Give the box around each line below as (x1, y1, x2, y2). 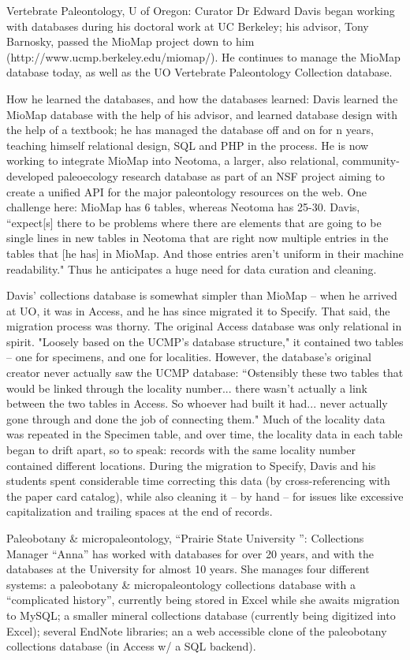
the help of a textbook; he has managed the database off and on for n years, (6, 121, 374, 138)
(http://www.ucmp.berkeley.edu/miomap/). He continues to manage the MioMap (6, 48, 401, 65)
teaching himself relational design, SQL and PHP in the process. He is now (6, 136, 369, 153)
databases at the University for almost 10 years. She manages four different (6, 561, 370, 577)
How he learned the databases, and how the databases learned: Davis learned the (6, 90, 398, 106)
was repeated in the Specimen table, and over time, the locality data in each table (6, 426, 403, 442)
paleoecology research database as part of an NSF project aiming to (57, 167, 386, 184)
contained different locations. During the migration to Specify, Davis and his (6, 457, 376, 473)
